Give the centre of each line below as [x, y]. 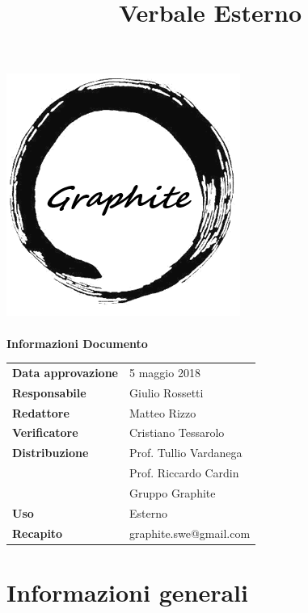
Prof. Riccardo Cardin [184, 473]
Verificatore [45, 432]
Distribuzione [51, 453]
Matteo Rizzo [163, 412]
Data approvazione [65, 372]
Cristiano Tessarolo [177, 432]
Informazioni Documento [77, 343]
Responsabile [49, 392]
